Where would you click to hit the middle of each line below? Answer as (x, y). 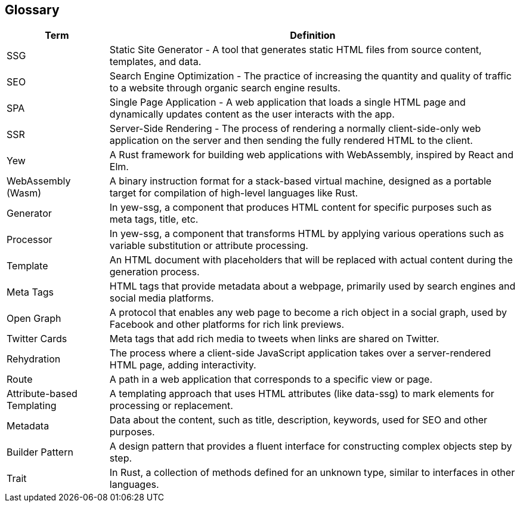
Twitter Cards (37, 339)
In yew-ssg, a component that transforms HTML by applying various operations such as (307, 234)
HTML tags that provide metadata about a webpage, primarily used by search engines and (312, 286)
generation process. (154, 272)
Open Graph (34, 319)
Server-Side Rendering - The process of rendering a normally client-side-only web (295, 129)
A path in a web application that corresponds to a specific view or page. (271, 380)
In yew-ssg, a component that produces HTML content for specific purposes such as (301, 208)
